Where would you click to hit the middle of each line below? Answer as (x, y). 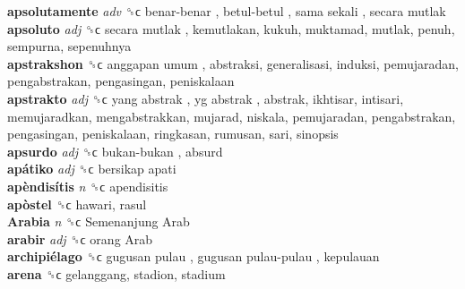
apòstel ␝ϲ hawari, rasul (77, 204)
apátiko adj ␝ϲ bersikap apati (92, 169)
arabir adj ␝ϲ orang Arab (80, 238)
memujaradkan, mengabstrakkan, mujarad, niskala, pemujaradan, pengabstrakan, (232, 116)
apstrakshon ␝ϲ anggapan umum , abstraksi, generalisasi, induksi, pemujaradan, (233, 63)
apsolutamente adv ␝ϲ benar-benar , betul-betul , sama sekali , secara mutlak (227, 11)
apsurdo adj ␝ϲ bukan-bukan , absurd (115, 151)
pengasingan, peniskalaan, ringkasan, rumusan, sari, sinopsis (173, 134)
